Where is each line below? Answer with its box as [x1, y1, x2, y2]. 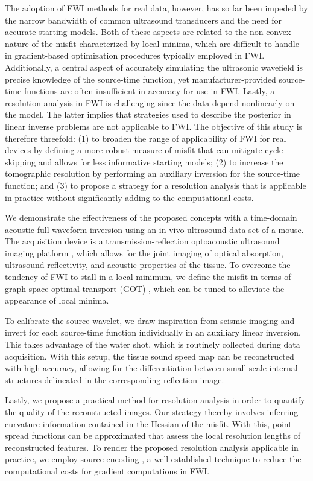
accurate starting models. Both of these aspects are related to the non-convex [5, 25, 291, 38]
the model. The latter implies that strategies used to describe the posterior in [5, 108, 291, 121]
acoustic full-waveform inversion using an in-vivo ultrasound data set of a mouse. [5, 223, 304, 235]
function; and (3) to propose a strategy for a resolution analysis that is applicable [5, 179, 306, 191]
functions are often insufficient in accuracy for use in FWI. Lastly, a [24, 84, 275, 97]
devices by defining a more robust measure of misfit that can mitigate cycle [5, 144, 283, 156]
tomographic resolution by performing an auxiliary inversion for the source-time [5, 167, 300, 180]
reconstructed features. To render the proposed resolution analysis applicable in [5, 441, 299, 453]
